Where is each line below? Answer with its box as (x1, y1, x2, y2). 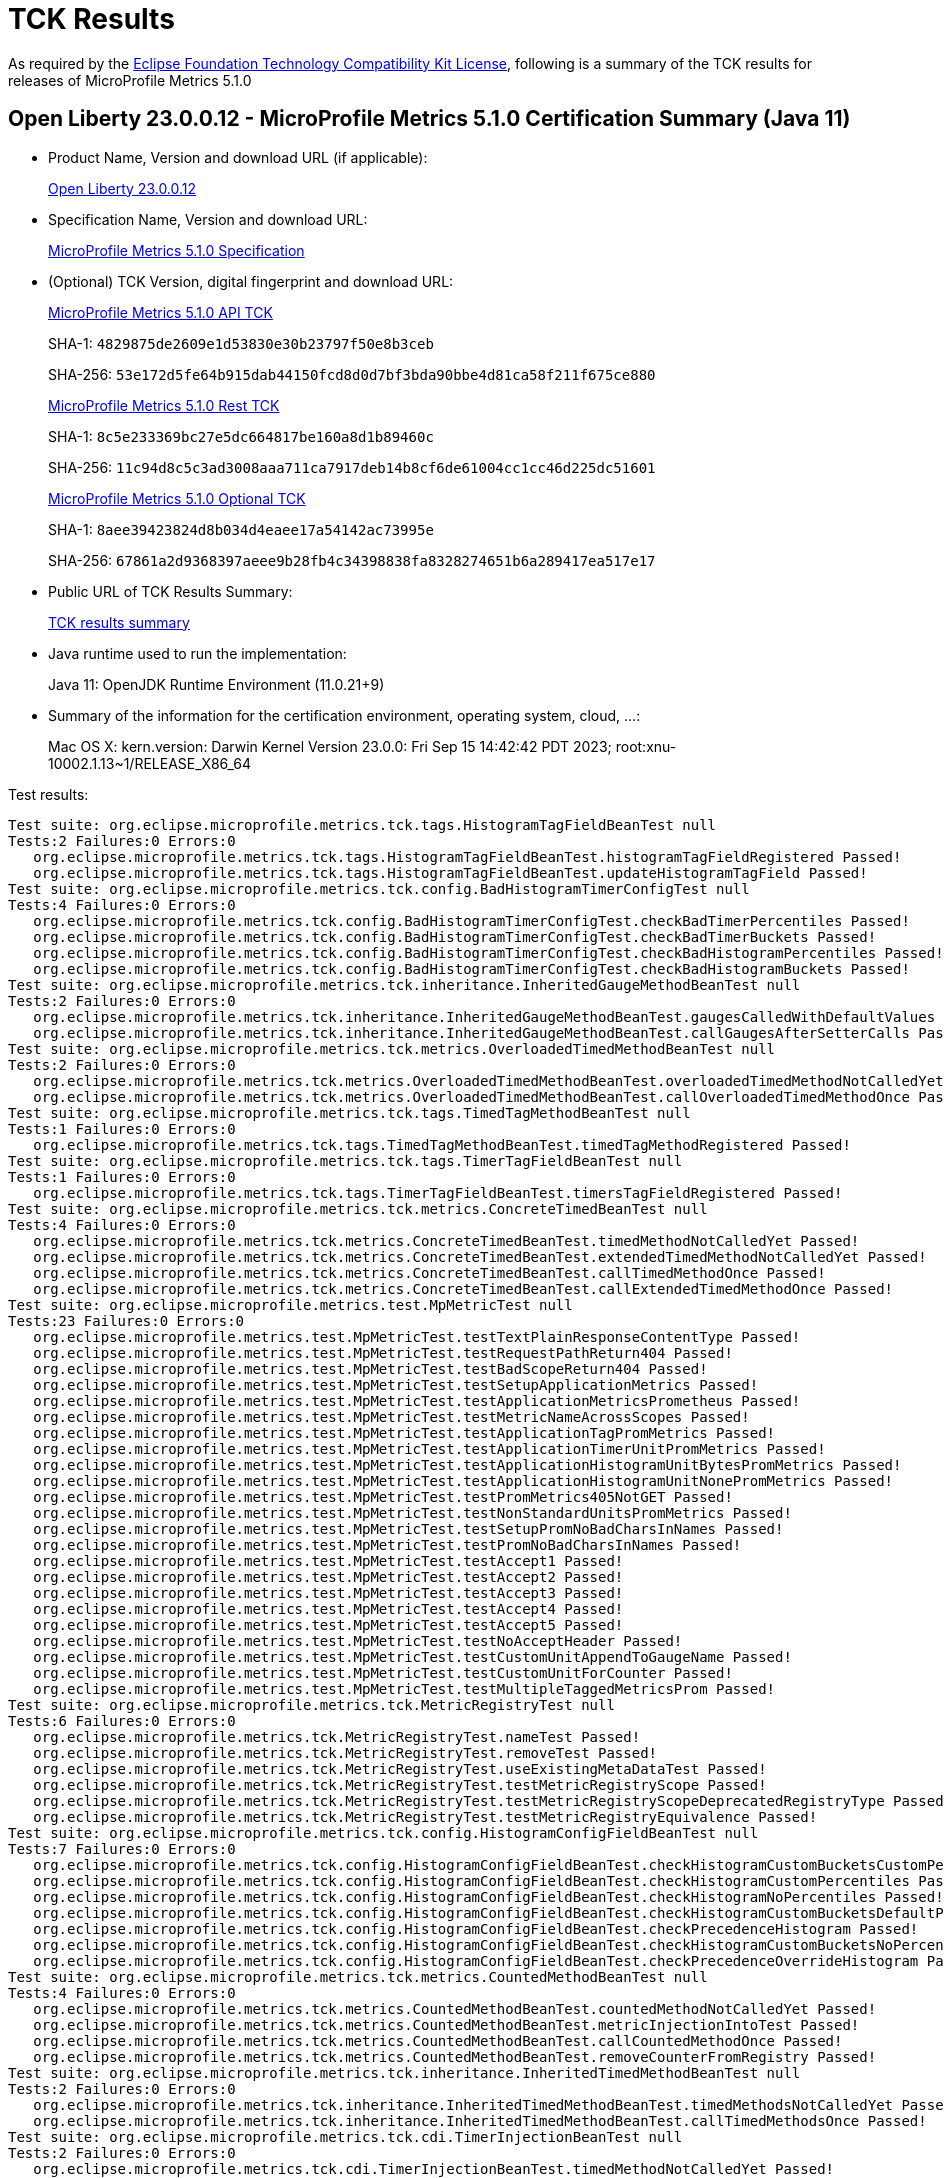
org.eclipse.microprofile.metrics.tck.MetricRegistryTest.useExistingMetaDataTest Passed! (33, 1760, 767, 1777)
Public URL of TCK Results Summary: (48, 582, 293, 600)
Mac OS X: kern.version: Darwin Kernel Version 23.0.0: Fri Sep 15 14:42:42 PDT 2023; (48, 737, 612, 755)
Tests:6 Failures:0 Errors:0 (8, 1712, 236, 1729)
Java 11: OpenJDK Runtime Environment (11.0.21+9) (48, 675, 385, 693)
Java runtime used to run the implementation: (48, 644, 347, 662)
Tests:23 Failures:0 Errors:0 (8, 1312, 245, 1329)
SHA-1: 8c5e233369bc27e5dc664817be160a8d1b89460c (48, 427, 434, 445)
